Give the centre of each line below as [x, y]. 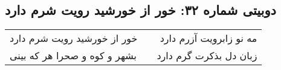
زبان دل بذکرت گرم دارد [207, 56]
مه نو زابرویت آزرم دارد [208, 38]
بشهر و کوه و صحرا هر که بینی [73, 56]
